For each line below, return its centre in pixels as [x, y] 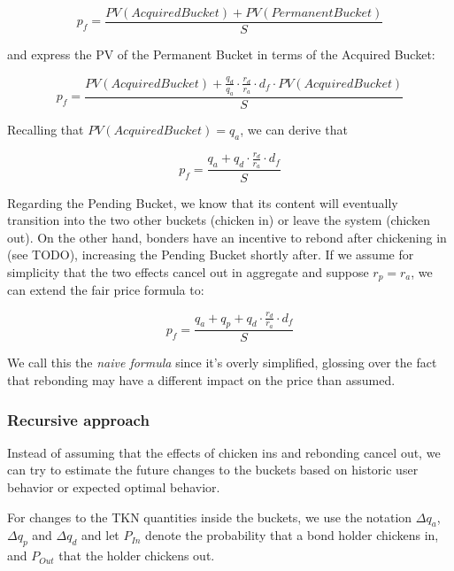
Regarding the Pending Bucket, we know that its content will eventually [203, 202]
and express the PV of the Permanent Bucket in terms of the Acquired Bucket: [221, 54]
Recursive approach [78, 419]
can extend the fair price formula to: [106, 290]
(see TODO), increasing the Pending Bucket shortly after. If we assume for [211, 255]
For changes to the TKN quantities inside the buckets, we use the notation [210, 517]
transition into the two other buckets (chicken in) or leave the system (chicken [219, 220]
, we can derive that [294, 129]
